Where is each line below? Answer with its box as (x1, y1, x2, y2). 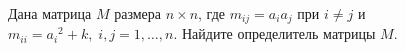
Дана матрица (8, 3, 92, 23)
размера (114, 3, 161, 23)
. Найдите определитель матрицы (173, 23, 376, 44)
